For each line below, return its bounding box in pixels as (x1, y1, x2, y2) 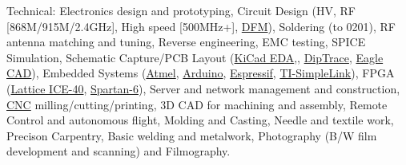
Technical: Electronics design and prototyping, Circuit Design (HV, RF (6, 2, 356, 18)
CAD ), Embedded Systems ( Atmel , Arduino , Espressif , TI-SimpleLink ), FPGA (6, 65, 395, 81)
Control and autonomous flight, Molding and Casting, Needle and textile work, (6, 112, 394, 128)
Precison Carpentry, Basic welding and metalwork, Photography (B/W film (6, 127, 377, 143)
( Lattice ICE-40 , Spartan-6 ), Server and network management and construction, (6, 80, 400, 96)
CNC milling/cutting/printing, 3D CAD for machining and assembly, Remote (6, 96, 388, 112)
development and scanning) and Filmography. (6, 143, 231, 159)
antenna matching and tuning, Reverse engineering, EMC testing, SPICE (6, 33, 366, 50)
